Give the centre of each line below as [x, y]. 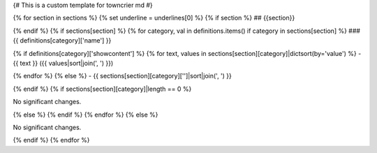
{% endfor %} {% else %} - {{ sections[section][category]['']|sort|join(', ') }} [122, 76]
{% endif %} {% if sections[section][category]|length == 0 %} [102, 89]
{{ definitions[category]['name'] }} [62, 41]
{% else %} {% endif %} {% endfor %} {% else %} [86, 115]
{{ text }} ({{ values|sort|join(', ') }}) [63, 63]
